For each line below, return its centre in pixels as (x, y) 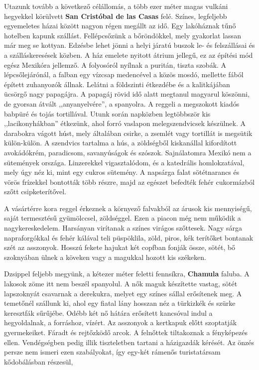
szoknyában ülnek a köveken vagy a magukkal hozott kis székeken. (105, 257)
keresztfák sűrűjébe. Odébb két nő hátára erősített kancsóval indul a (108, 312)
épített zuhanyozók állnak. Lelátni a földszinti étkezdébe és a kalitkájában (117, 84)
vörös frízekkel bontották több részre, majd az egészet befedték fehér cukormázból (129, 182)
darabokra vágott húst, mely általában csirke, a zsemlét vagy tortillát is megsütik (128, 133)
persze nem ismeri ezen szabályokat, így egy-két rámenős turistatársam (112, 352)
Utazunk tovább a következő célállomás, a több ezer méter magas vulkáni (116, 6)
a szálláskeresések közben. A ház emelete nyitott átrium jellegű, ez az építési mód (129, 55)
